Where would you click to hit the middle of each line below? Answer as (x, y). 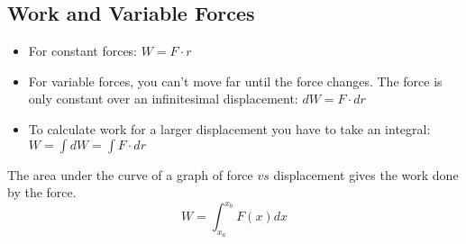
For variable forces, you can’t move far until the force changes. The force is (235, 81)
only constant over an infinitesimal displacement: (163, 99)
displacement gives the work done (366, 174)
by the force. (42, 192)
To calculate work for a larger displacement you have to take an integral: (229, 128)
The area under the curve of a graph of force (130, 174)
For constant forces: (83, 51)
